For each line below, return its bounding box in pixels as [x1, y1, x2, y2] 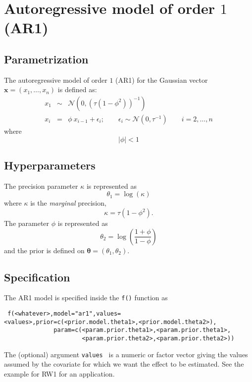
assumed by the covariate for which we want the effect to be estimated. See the [4, 359, 244, 369]
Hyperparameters [4, 158, 96, 172]
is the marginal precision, [30, 198, 106, 208]
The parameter [4, 218, 50, 228]
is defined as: [57, 84, 97, 95]
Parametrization [4, 51, 89, 66]
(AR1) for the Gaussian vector [115, 74, 208, 85]
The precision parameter [4, 180, 78, 191]
